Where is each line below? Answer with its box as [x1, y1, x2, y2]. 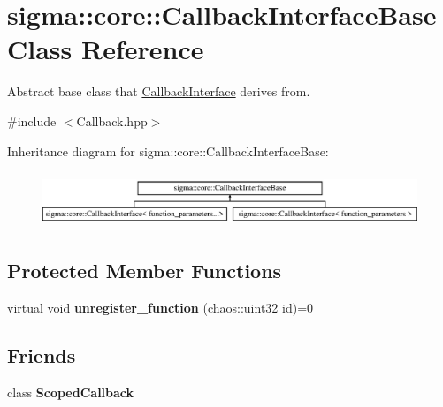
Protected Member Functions [7, 257, 282, 284]
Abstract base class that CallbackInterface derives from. [7, 82, 310, 101]
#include [7, 111, 57, 130]
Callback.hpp [76, 111, 148, 130]
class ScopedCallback [7, 382, 134, 401]
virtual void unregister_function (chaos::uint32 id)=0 [7, 298, 314, 317]
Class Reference [7, 31, 204, 67]
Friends [7, 342, 76, 369]
